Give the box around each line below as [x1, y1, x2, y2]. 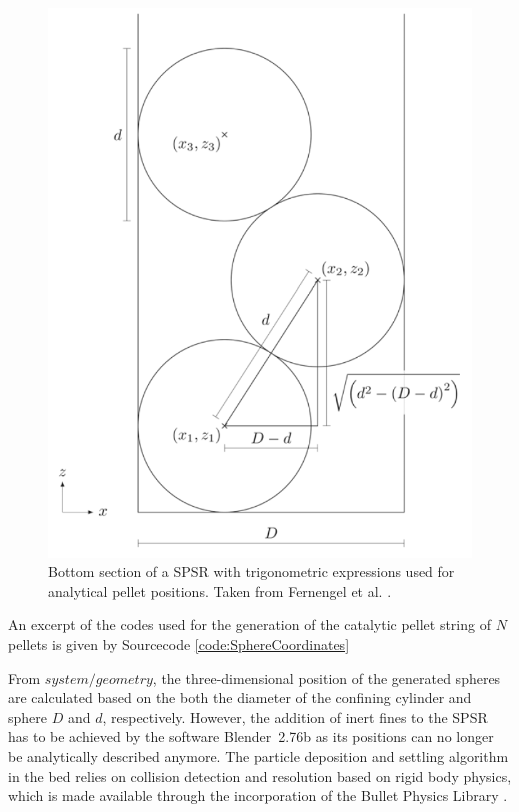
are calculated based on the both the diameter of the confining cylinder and [8, 687, 472, 708]
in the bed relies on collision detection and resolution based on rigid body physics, [8, 765, 512, 786]
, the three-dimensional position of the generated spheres [152, 667, 501, 688]
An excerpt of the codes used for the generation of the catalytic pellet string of [8, 614, 491, 635]
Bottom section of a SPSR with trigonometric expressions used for [48, 561, 455, 582]
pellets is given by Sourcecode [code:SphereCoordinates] [8, 634, 350, 655]
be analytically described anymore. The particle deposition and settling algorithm [8, 746, 509, 767]
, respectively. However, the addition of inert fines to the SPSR [102, 706, 488, 727]
